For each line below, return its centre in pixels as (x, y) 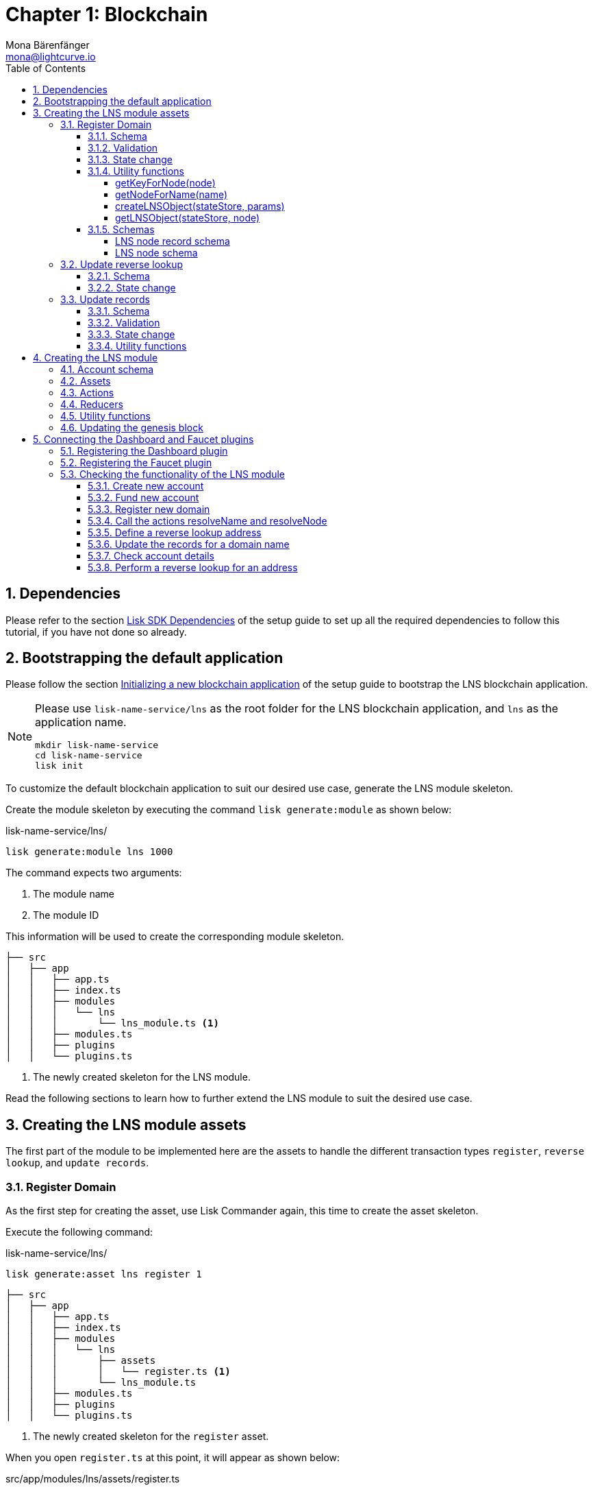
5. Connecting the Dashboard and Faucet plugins (143, 439)
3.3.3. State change (131, 334)
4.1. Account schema (107, 369)
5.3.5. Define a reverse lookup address (175, 532)
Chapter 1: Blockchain (107, 14)
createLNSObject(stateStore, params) (200, 206)
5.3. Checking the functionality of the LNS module (173, 474)
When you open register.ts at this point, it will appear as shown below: (173, 1458)
